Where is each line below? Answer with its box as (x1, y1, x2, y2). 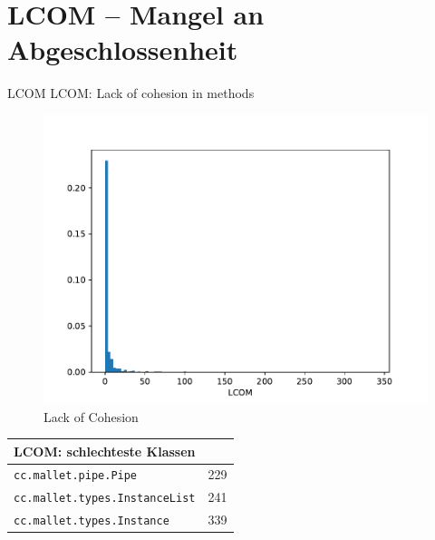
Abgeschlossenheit (7, 31, 238, 68)
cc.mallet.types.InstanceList (14, 492, 196, 506)
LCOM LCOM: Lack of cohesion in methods (7, 83, 255, 103)
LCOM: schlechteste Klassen (14, 441, 196, 460)
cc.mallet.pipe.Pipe (14, 469, 138, 483)
